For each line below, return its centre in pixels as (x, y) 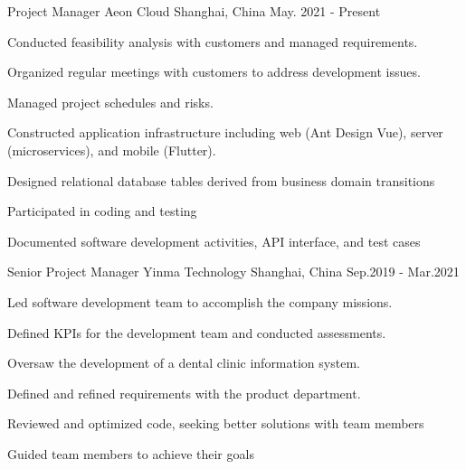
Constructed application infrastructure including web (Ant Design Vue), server (225, 132)
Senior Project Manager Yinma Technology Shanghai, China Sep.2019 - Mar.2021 (233, 272)
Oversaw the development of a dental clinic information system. (184, 363)
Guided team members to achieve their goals (131, 453)
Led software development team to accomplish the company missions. (200, 301)
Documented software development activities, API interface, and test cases (214, 241)
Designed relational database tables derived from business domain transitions (221, 180)
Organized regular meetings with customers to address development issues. (214, 72)
